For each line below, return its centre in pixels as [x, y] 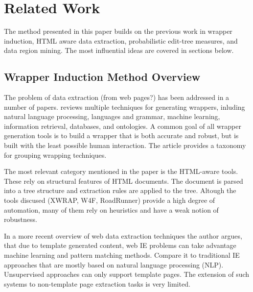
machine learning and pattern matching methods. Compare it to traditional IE [122, 255]
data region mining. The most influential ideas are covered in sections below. [119, 50]
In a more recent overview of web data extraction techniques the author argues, [123, 235]
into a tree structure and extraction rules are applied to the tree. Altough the [120, 190]
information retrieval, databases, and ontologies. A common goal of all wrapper [123, 126]
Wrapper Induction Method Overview [102, 77]
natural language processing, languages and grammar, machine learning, [112, 116]
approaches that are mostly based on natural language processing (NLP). [114, 264]
